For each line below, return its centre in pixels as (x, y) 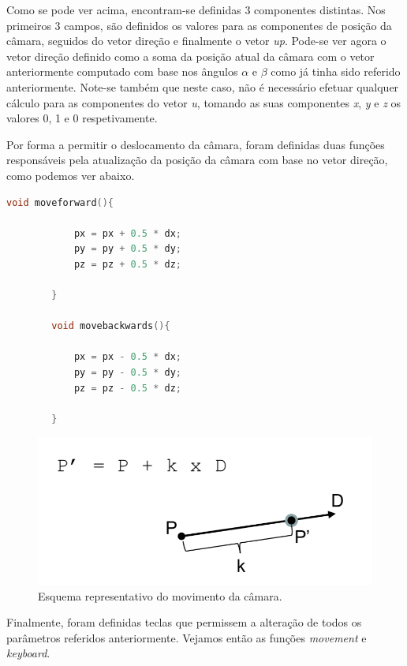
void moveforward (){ (60, 202)
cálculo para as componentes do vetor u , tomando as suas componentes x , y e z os (204, 102)
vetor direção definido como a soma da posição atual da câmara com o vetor (190, 56)
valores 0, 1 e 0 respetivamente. (82, 118)
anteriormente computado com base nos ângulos (122, 71)
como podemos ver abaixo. (71, 175)
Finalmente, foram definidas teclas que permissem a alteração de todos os (184, 622)
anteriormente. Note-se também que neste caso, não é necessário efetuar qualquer (203, 86)
